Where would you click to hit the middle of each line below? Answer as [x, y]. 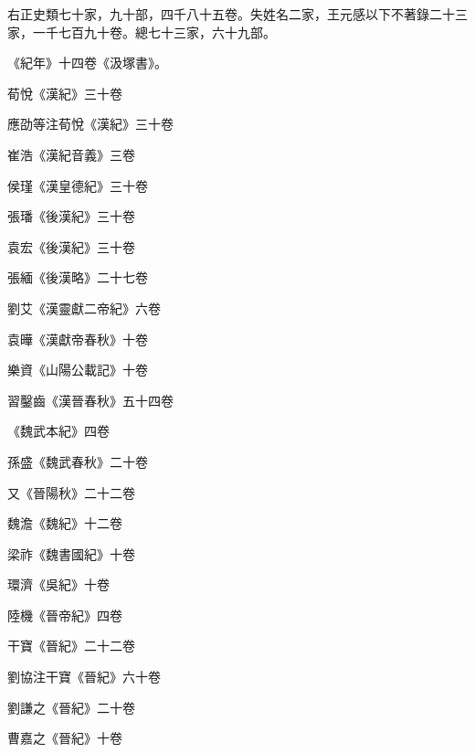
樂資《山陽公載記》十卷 [78, 370]
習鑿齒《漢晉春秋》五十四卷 [90, 400]
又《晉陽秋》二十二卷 [71, 492]
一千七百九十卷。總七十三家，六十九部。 [154, 32]
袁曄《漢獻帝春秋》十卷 [78, 339]
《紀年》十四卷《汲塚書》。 [87, 63]
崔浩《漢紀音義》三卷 [71, 154]
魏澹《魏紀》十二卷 [65, 523]
